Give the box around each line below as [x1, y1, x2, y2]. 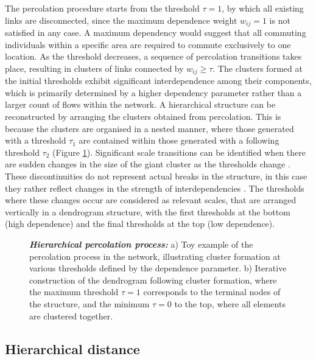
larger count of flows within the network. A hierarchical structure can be [5, 98, 276, 111]
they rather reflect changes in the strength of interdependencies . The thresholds [5, 181, 304, 194]
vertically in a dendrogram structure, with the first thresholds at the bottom [5, 205, 290, 218]
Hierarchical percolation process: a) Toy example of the [29, 238, 253, 250]
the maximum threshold [29, 285, 119, 298]
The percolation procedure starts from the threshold [5, 2, 200, 14]
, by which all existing [222, 2, 304, 14]
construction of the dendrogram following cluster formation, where [29, 273, 277, 286]
